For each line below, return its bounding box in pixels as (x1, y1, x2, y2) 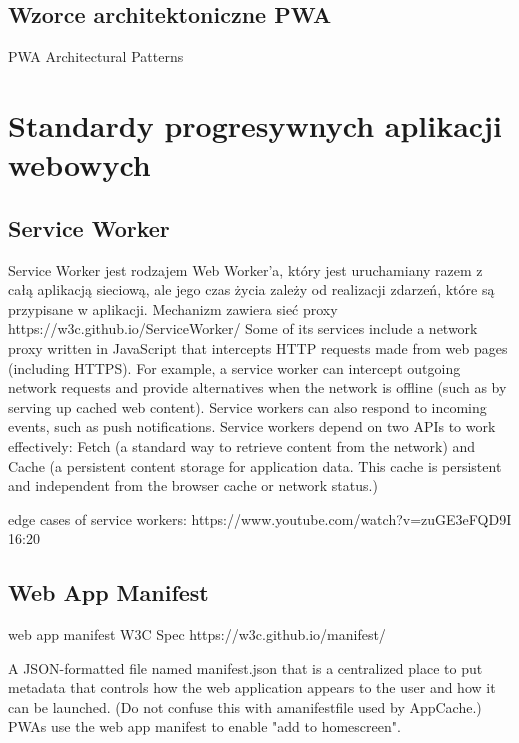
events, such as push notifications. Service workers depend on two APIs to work (8, 416, 496, 437)
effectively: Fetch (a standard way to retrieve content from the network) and (8, 435, 476, 456)
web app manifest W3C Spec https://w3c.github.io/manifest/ (8, 624, 386, 645)
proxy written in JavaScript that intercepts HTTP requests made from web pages (8, 337, 508, 358)
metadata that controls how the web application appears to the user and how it (8, 677, 496, 698)
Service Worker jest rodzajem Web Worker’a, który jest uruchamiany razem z (8, 259, 483, 280)
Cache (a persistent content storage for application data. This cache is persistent (8, 455, 502, 476)
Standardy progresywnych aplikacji (8, 104, 502, 145)
